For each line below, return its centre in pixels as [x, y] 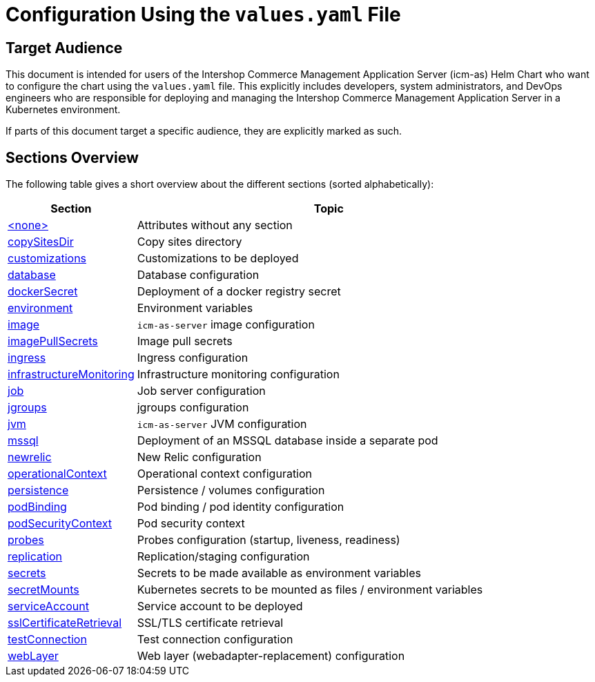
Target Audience [64, 48]
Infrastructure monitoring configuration [238, 374]
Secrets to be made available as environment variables [279, 573]
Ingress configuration [193, 358]
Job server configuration [201, 391]
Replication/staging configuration [223, 557]
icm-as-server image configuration [226, 325]
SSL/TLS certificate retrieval [210, 623]
